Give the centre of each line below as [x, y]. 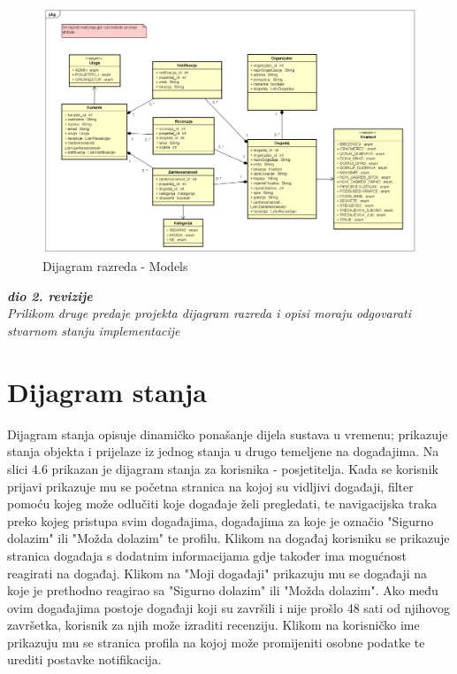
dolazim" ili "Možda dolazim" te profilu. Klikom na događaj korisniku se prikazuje [228, 538]
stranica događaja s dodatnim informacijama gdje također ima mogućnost [207, 555]
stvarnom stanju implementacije [94, 331]
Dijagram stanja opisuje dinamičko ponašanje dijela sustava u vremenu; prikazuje [228, 434]
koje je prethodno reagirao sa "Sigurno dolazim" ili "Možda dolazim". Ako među [223, 590]
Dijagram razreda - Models [115, 266]
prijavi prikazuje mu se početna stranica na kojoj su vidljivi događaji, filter [210, 486]
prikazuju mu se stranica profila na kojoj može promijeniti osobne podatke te [216, 642]
